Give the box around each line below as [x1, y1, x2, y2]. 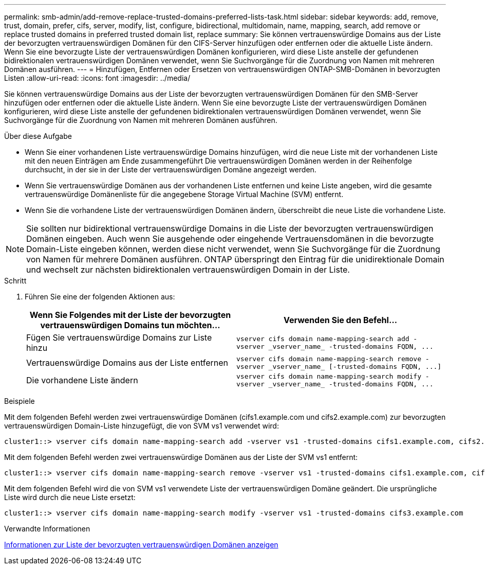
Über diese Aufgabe [4, 132, 72, 140]
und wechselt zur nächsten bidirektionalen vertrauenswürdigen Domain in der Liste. [26, 264, 350, 275]
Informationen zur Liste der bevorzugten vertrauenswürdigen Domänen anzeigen [4, 540, 278, 549]
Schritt [4, 276, 27, 285]
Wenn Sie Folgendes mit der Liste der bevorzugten [29, 310, 231, 320]
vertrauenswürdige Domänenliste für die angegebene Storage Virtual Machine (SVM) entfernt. [25, 190, 344, 199]
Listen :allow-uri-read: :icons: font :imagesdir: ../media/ [4, 74, 191, 82]
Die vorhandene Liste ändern [26, 375, 138, 385]
